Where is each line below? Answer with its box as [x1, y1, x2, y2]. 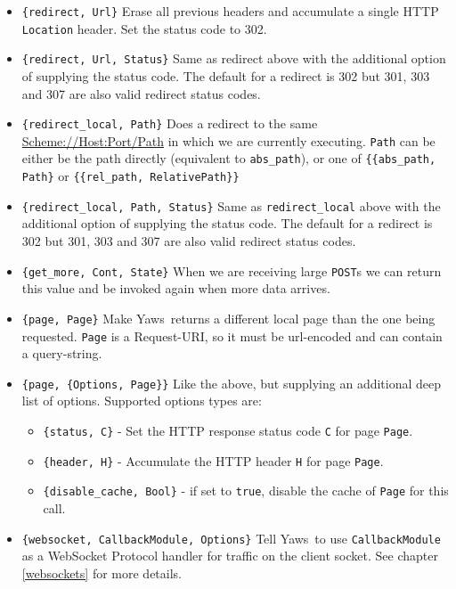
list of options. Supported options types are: [21, 391, 262, 410]
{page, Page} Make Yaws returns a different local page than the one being [21, 308, 436, 327]
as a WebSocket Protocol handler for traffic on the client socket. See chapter [21, 546, 438, 565]
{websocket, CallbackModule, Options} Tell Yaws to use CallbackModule [21, 528, 441, 547]
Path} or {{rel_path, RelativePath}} [21, 167, 240, 185]
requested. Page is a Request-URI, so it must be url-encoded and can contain [21, 326, 443, 345]
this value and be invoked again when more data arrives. [21, 279, 330, 298]
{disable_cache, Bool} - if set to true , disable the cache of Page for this [43, 481, 449, 500]
